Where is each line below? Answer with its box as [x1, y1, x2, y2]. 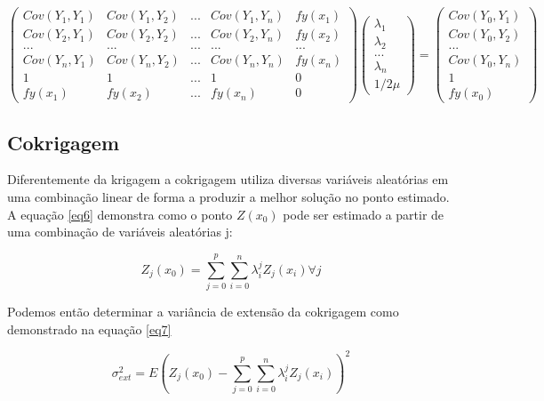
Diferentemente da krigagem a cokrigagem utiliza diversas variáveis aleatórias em [7, 170, 449, 188]
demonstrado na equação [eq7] [7, 319, 172, 338]
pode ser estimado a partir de [283, 205, 444, 223]
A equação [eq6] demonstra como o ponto [7, 205, 233, 223]
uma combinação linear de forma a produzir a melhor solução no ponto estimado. [7, 188, 450, 206]
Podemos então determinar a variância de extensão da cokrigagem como [7, 301, 399, 320]
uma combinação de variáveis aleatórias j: [7, 222, 233, 241]
